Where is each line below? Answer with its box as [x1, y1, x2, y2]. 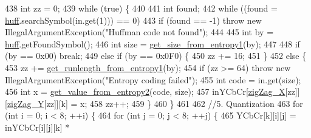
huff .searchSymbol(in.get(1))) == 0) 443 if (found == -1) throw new [5, 13, 262, 26]
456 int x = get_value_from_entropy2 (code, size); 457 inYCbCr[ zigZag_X [5, 85, 285, 98]
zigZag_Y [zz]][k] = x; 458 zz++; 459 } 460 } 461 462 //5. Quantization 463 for [7, 97, 303, 109]
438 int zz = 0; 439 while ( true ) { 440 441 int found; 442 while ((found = [5, 2, 278, 14]
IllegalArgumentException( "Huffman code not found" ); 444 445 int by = [5, 26, 274, 38]
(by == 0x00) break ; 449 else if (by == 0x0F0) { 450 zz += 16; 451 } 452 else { [5, 49, 307, 62]
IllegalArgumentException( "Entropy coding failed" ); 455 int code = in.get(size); [5, 73, 301, 86]
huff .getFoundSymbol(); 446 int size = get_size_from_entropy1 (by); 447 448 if [5, 37, 300, 50]
